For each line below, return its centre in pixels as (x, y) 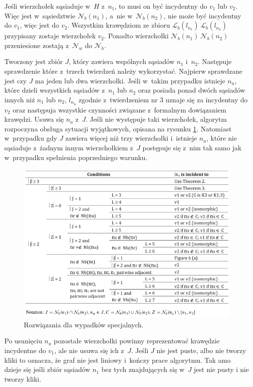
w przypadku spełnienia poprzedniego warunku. (76, 157)
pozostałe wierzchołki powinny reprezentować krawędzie (137, 341)
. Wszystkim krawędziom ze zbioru (119, 25)
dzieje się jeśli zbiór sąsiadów (47, 369)
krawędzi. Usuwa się (34, 119)
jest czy (16, 80)
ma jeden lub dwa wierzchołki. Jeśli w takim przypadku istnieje (130, 80)
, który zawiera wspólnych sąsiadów (122, 61)
